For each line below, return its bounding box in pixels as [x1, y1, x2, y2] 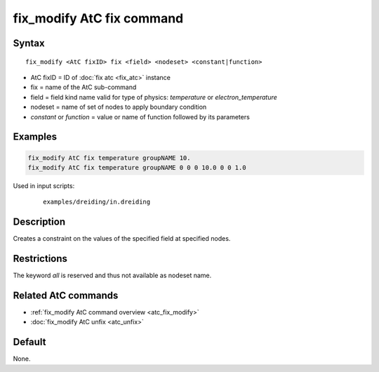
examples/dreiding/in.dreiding [43, 198, 151, 206]
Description [13, 216, 66, 228]
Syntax [13, 37, 45, 49]
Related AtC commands [13, 289, 119, 301]
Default [13, 336, 46, 348]
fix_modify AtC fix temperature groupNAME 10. [27, 154, 191, 161]
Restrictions [13, 253, 68, 265]
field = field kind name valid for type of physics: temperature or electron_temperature [30, 93, 277, 101]
